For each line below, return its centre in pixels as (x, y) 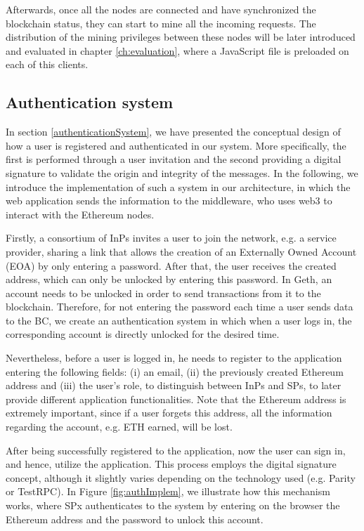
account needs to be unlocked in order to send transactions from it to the (163, 293)
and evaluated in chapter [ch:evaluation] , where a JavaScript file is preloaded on (177, 50)
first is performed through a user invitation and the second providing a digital (174, 159)
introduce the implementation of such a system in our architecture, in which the (178, 186)
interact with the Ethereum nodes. (80, 214)
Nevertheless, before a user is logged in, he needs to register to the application (174, 358)
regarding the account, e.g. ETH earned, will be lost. (119, 427)
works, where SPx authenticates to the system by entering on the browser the (173, 505)
